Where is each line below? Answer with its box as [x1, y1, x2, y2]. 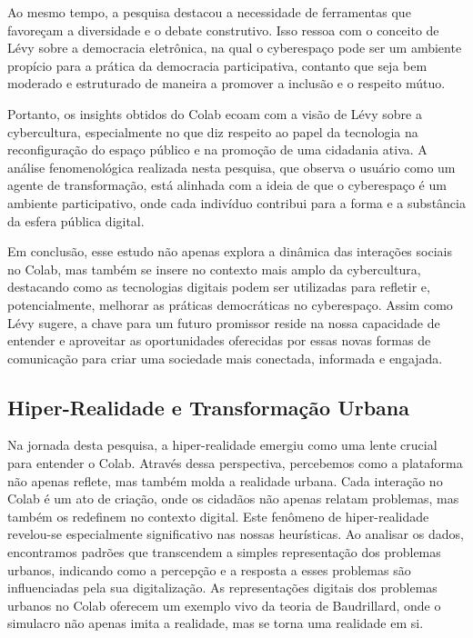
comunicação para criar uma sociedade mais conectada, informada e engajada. [7, 348, 443, 367]
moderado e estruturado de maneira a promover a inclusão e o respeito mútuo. [7, 74, 446, 93]
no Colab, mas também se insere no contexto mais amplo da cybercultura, [7, 259, 421, 278]
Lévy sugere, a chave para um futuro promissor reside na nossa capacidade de [7, 313, 440, 332]
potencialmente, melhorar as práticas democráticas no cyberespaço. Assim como [7, 294, 453, 314]
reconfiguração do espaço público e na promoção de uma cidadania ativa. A [7, 140, 428, 159]
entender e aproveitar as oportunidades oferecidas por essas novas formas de [7, 331, 431, 350]
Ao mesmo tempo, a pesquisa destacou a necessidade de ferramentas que [7, 3, 411, 21]
